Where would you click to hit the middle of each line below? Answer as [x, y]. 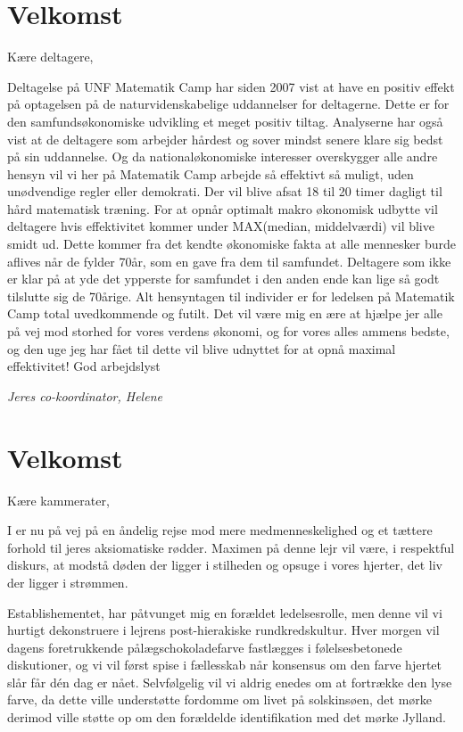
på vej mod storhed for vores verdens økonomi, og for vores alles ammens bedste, [228, 331]
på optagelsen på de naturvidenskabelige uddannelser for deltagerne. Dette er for [228, 104]
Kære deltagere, [50, 57]
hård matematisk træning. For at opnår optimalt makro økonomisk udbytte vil [223, 208]
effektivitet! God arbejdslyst [84, 366]
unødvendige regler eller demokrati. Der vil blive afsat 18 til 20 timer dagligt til [225, 191]
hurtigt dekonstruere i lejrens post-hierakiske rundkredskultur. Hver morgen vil [223, 630]
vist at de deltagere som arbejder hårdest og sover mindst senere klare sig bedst [225, 139]
